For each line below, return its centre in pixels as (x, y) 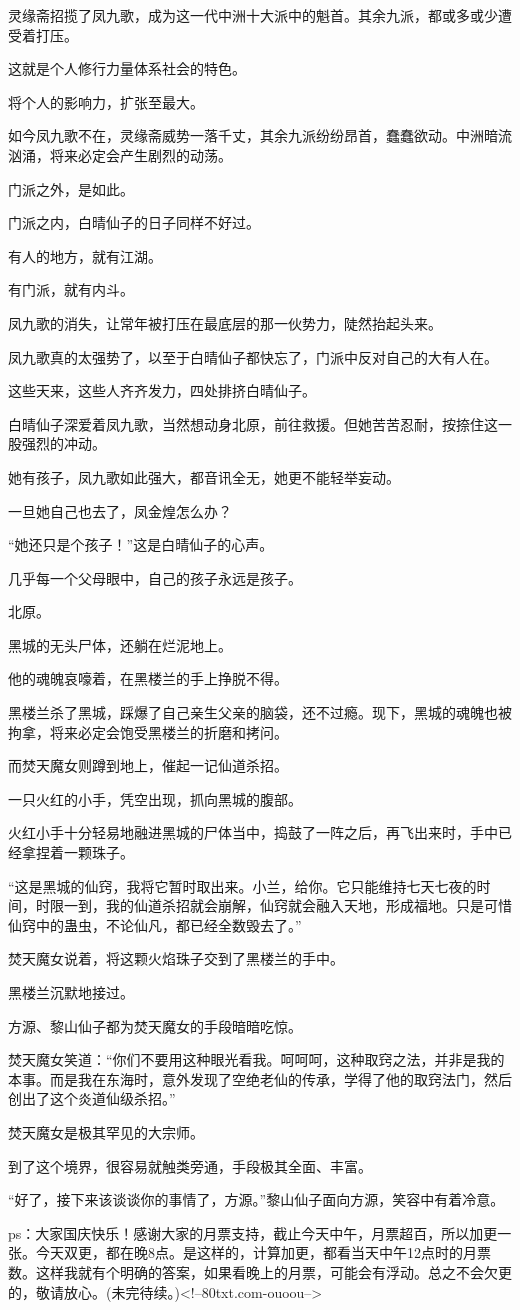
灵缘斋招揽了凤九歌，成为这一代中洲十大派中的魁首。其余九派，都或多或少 (253, 15)
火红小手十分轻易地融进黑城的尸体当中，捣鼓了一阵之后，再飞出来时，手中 (253, 832)
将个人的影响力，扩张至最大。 (106, 101)
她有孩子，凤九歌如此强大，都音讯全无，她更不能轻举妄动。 (204, 476)
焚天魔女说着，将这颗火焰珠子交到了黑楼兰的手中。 (176, 958)
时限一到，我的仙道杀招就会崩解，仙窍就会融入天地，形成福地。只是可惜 (273, 905)
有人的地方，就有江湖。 (85, 255)
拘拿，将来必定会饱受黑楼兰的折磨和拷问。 (148, 731)
